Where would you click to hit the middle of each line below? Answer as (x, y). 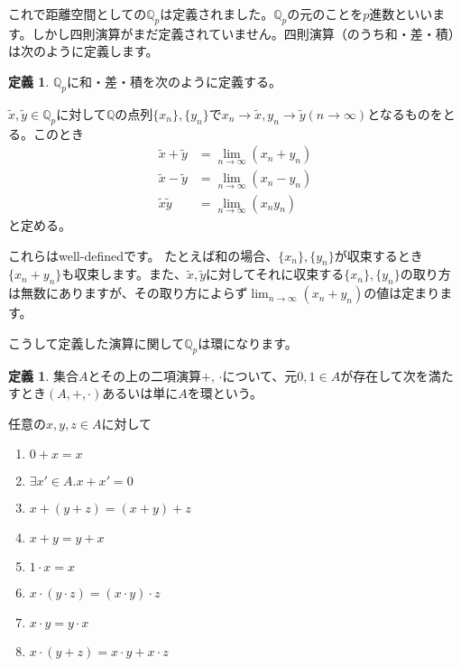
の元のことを (325, 14)
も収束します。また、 (124, 274)
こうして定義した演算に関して (97, 343)
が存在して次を (384, 375)
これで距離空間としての (78, 14)
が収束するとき (378, 255)
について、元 (260, 375)
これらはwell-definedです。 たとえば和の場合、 (143, 255)
